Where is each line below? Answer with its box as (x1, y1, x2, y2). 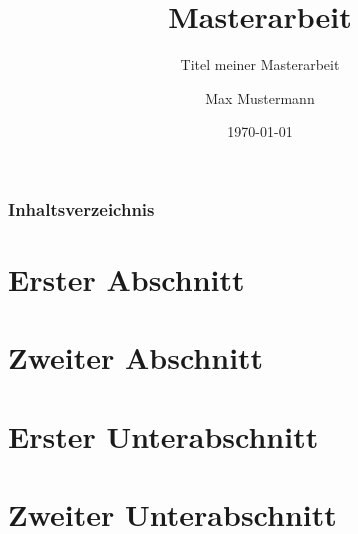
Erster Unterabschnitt (8, 415, 319, 456)
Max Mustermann (205, 87, 315, 108)
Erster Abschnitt (8, 259, 245, 300)
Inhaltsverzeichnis (8, 196, 155, 221)
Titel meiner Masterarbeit (180, 54, 340, 75)
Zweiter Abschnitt (8, 337, 264, 378)
